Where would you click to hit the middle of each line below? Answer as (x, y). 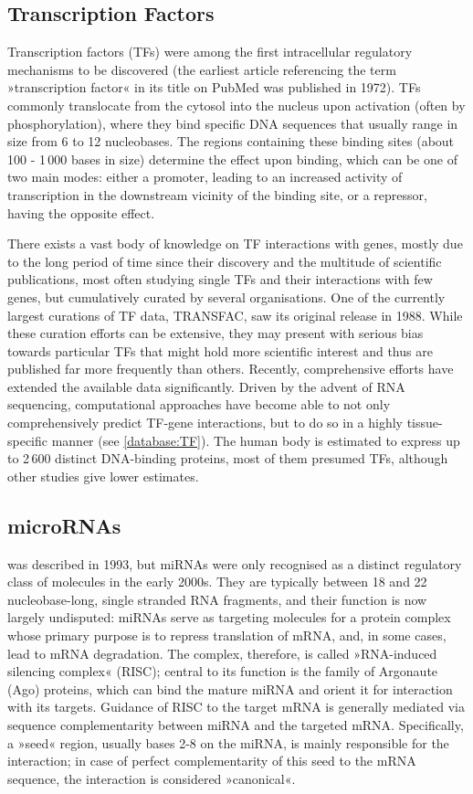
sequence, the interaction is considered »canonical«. (152, 778)
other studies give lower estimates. (103, 476)
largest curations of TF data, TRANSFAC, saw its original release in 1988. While (235, 315)
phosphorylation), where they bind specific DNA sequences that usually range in (233, 123)
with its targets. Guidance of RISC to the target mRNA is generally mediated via (236, 707)
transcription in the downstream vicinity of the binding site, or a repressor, (217, 194)
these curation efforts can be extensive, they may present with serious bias (215, 333)
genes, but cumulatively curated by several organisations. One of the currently (226, 296)
